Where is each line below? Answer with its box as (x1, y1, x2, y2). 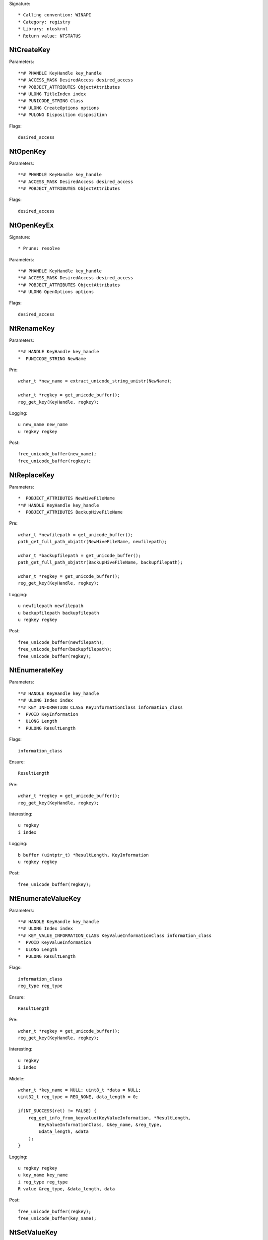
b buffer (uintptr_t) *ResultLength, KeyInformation (18, 852, 149, 858)
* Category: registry (18, 19, 70, 25)
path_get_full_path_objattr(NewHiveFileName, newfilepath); (18, 539, 167, 545)
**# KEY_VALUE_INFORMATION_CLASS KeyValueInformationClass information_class (18, 932, 212, 938)
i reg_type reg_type (18, 1179, 68, 1185)
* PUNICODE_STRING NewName (18, 356, 86, 362)
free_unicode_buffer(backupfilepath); (18, 646, 113, 652)
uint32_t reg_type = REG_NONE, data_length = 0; (18, 1094, 138, 1100)
